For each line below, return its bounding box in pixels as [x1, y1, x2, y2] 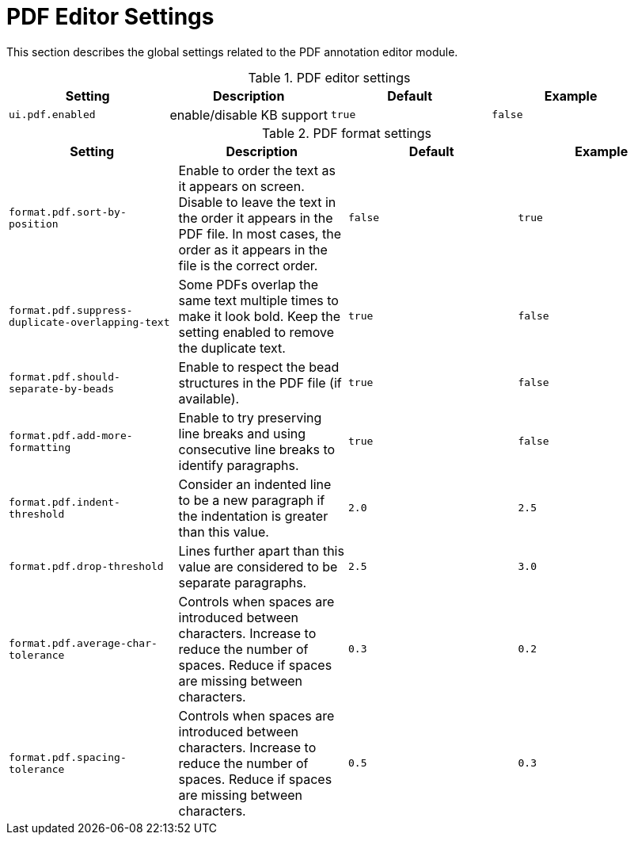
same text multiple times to [178, 292, 339, 308]
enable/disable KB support [169, 106, 328, 123]
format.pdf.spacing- [9, 751, 127, 763]
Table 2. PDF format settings [261, 124, 432, 141]
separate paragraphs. [178, 574, 307, 591]
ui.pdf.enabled [9, 109, 96, 121]
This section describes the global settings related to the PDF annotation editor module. [6, 44, 458, 59]
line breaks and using [178, 425, 306, 442]
